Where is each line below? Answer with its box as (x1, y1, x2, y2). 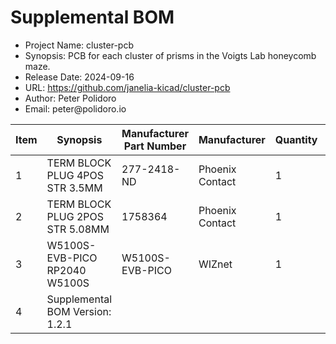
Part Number (123, 139, 187, 153)
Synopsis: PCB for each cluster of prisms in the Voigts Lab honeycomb (24, 49, 317, 61)
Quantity (274, 132, 318, 146)
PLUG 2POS (46, 209, 105, 223)
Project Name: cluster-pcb (24, 39, 135, 51)
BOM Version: (46, 304, 112, 318)
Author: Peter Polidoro (24, 92, 117, 104)
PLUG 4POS (46, 168, 105, 182)
